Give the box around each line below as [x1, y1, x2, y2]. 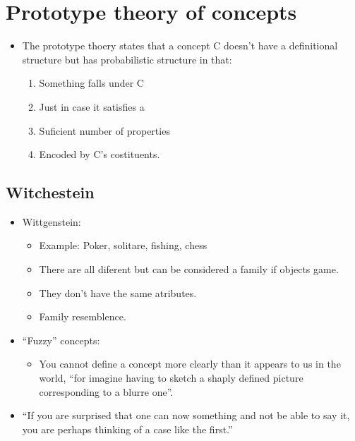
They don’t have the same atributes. [39, 285, 197, 300]
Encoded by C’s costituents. [39, 147, 160, 162]
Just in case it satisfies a [39, 99, 145, 114]
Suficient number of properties [39, 123, 170, 138]
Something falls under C [39, 75, 144, 90]
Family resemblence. [39, 309, 126, 324]
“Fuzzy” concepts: [22, 332, 100, 347]
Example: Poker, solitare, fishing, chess [39, 238, 207, 253]
